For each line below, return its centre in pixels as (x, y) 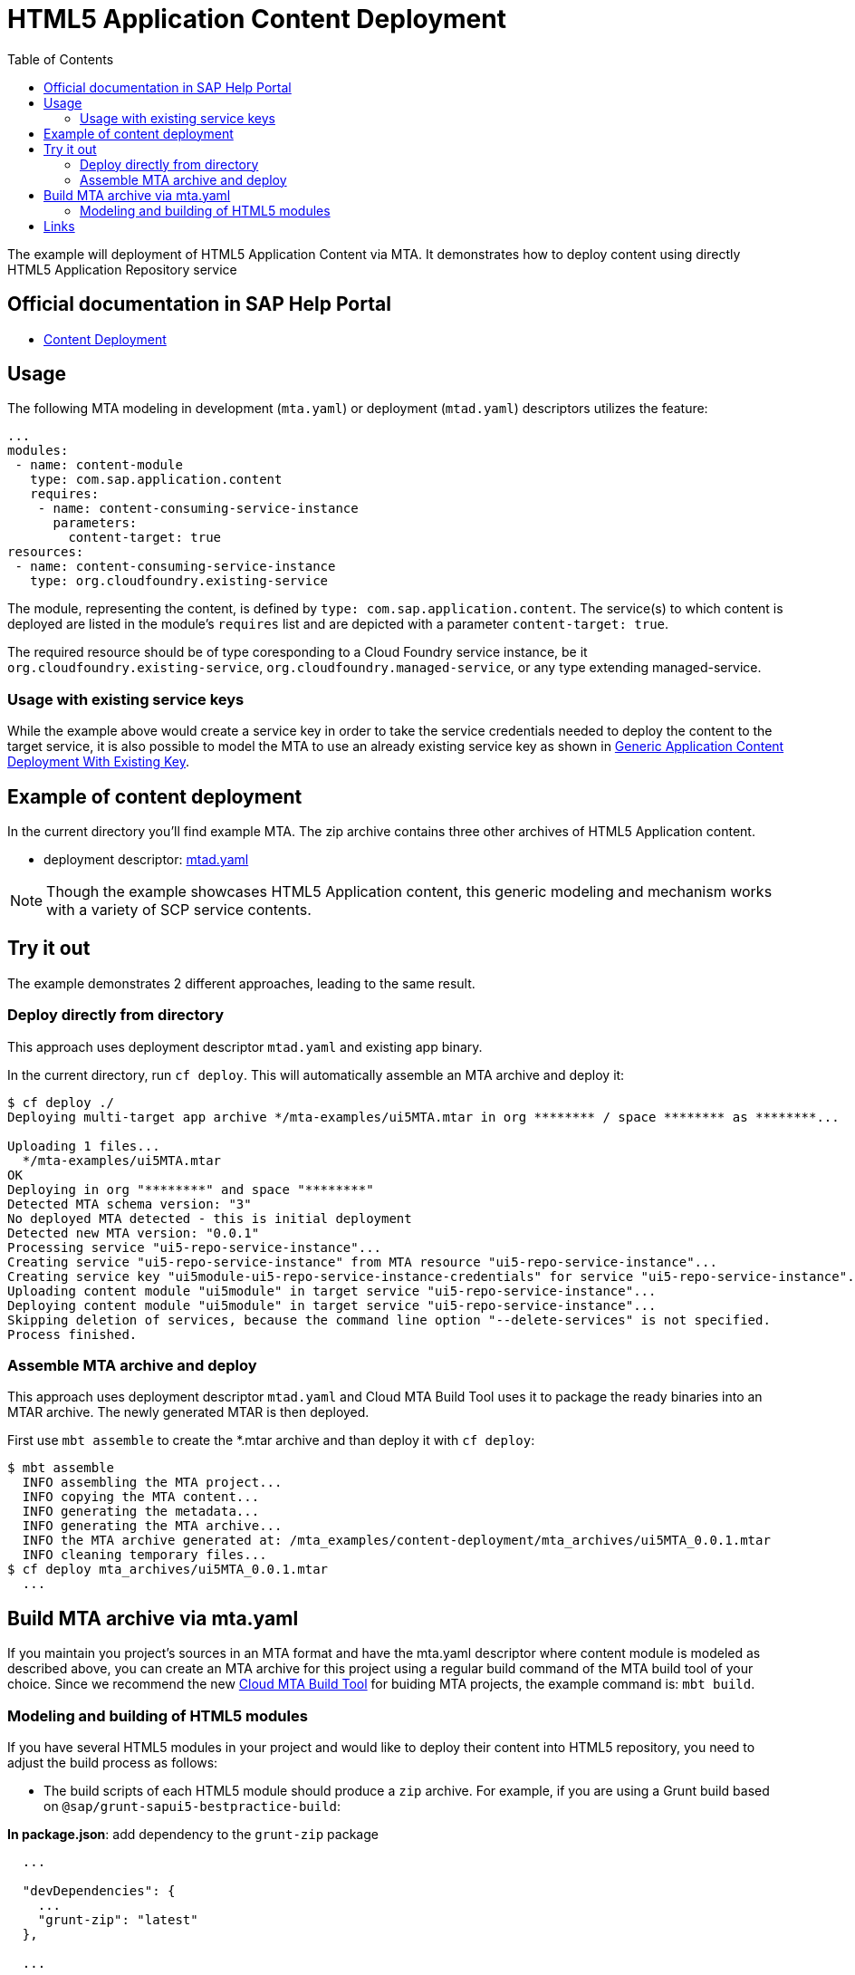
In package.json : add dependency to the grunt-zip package (193, 1834)
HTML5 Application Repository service (122, 269)
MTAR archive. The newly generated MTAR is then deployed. (188, 1412)
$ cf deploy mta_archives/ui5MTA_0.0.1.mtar (168, 1570)
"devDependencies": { (99, 1890)
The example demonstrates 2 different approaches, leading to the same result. (241, 983)
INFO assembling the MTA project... (152, 1483)
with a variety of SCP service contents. (179, 910)
